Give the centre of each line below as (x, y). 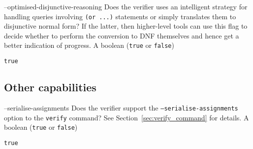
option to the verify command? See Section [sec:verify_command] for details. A (126, 117)
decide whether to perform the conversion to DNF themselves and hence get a (122, 35)
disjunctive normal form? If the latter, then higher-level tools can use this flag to (126, 26)
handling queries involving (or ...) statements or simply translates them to (120, 16)
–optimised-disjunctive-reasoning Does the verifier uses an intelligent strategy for (126, 6)
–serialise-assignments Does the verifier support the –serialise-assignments (121, 107)
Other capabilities (50, 87)
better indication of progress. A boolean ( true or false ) (89, 45)
